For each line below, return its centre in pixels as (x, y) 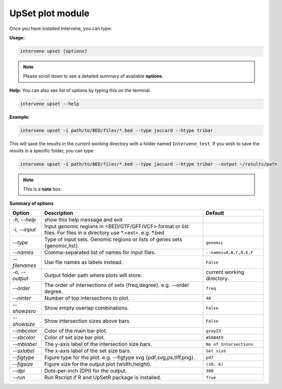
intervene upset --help (50, 104)
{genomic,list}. (62, 246)
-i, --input (24, 230)
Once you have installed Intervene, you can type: (61, 28)
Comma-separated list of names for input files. (100, 252)
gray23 (213, 331)
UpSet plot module (50, 13)
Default (215, 213)
